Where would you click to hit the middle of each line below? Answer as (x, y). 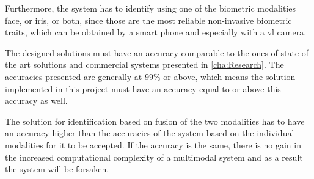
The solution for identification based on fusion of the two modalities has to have (155, 121)
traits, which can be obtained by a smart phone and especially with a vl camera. (156, 32)
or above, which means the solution (229, 76)
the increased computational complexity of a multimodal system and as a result (154, 157)
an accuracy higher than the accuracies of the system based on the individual (150, 133)
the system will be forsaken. (57, 169)
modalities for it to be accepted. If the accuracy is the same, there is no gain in (153, 144)
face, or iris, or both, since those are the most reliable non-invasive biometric (148, 20)
